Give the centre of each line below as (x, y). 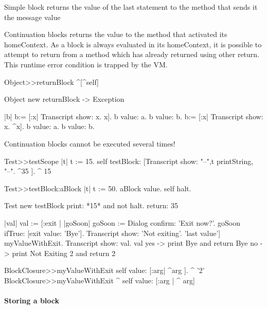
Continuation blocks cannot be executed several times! (90, 143)
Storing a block (32, 301)
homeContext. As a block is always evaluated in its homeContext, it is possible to (133, 44)
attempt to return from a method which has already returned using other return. (132, 54)
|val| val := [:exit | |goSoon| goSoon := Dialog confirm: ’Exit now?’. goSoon (122, 222)
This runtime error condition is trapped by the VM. (86, 64)
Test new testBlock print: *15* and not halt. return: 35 (91, 205)
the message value (32, 17)
